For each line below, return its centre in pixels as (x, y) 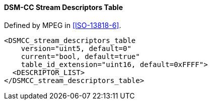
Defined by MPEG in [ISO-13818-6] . (63, 25)
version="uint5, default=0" (76, 48)
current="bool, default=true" (80, 56)
